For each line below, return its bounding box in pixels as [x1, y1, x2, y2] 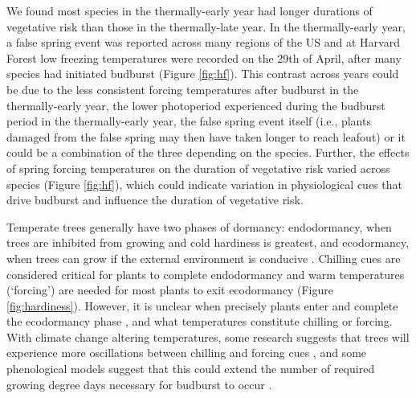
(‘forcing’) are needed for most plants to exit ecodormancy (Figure [6, 281, 333, 298]
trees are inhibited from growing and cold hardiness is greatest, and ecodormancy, [6, 234, 410, 251]
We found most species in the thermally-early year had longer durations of [6, 2, 373, 18]
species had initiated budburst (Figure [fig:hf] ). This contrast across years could [6, 65, 399, 82]
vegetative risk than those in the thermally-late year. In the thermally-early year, [6, 18, 406, 35]
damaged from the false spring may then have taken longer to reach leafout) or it [6, 128, 406, 145]
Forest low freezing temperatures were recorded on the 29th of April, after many [6, 49, 402, 66]
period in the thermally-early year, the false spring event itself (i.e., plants [6, 113, 371, 129]
